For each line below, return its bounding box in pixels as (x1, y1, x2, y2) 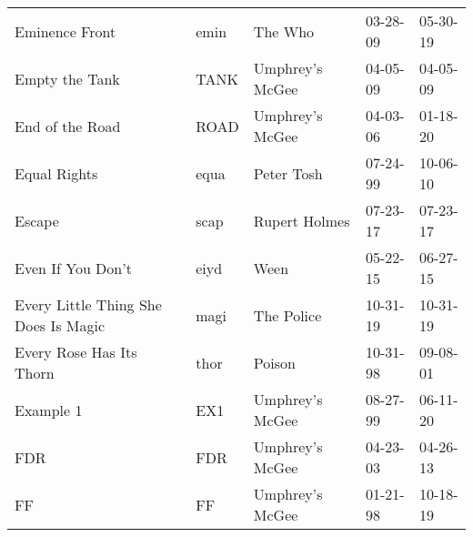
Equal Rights (15, 162, 98, 184)
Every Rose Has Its (15, 341, 137, 362)
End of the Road (15, 115, 121, 137)
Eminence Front (15, 20, 116, 42)
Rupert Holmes (253, 209, 350, 231)
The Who (253, 20, 315, 42)
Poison (253, 351, 296, 373)
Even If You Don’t (15, 257, 132, 279)
